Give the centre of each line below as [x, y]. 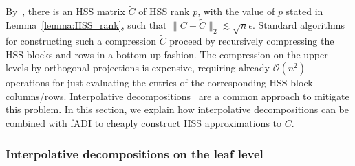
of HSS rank [164, 11]
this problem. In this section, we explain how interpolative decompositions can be [177, 109]
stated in [304, 11]
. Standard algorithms [298, 25]
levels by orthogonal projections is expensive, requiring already [138, 68]
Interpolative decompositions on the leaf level [135, 153]
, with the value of [236, 11]
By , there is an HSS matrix [65, 11]
